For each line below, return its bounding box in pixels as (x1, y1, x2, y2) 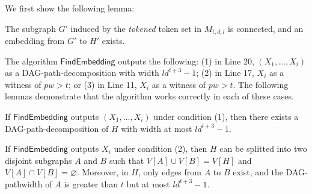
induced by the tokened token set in (70, 22, 202, 34)
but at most (126, 177, 170, 190)
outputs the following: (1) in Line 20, (118, 54, 254, 67)
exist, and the (233, 166, 283, 178)
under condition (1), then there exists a (153, 110, 299, 123)
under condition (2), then (114, 142, 207, 155)
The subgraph (5, 22, 56, 34)
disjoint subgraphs (5, 154, 72, 166)
